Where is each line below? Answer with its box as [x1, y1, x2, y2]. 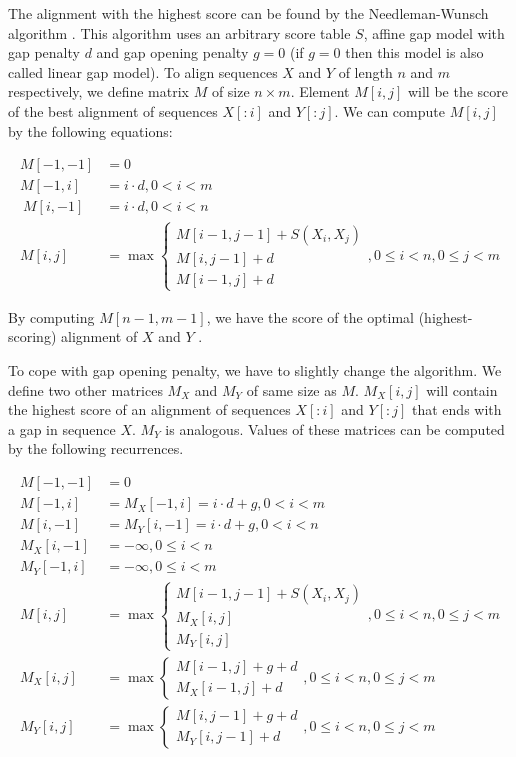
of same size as [246, 379, 337, 400]
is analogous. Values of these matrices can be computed [165, 418, 505, 439]
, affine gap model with [363, 22, 505, 43]
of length [338, 61, 393, 82]
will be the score [407, 81, 509, 102]
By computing [8, 306, 95, 327]
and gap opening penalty [96, 42, 249, 63]
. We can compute [334, 100, 445, 121]
